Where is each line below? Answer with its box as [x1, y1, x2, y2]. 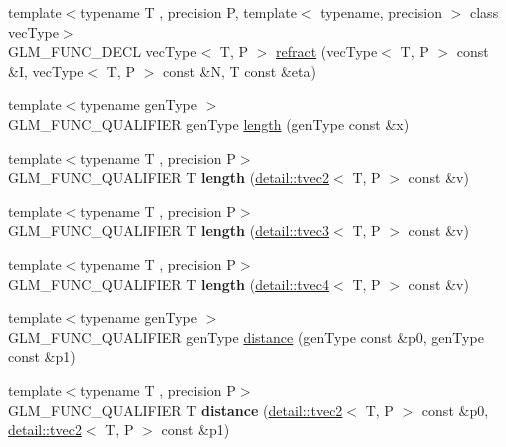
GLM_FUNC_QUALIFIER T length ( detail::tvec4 [8, 273, 330, 294]
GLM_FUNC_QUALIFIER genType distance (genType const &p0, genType [8, 326, 484, 347]
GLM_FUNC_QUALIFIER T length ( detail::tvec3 [8, 220, 330, 241]
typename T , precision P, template [80, 2, 297, 22]
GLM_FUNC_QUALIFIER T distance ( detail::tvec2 [8, 399, 343, 420]
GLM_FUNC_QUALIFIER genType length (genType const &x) [8, 113, 410, 134]
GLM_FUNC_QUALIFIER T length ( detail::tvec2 [8, 167, 330, 188]
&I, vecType [8, 60, 84, 81]
